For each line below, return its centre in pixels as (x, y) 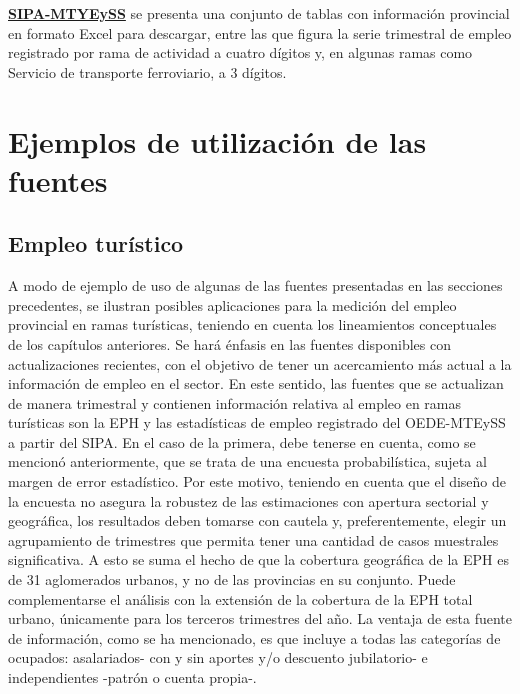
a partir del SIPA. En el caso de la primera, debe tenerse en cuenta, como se (242, 441)
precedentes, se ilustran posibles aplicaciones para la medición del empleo (232, 304)
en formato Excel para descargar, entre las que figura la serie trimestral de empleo (260, 32)
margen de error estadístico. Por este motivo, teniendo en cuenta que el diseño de (257, 481)
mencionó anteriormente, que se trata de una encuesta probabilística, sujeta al (247, 461)
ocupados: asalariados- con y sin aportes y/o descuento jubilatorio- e (218, 657)
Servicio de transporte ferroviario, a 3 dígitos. (147, 71)
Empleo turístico (96, 243)
